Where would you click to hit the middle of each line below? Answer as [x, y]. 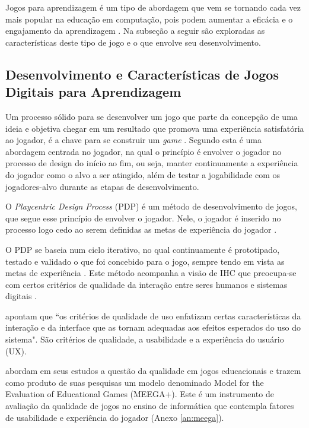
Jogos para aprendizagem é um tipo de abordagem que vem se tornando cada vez [153, 7]
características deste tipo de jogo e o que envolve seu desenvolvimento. [133, 42]
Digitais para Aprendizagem [93, 92]
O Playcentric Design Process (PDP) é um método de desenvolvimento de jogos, [151, 206]
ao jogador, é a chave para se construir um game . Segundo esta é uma [134, 140]
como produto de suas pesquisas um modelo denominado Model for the [135, 382]
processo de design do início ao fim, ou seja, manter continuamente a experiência [152, 163]
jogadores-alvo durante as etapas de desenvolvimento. [102, 186]
